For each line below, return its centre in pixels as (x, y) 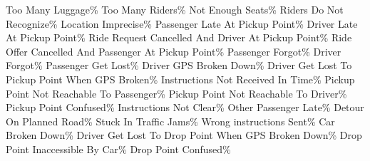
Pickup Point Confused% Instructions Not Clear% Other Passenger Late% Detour (185, 107)
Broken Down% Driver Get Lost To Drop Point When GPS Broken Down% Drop (184, 135)
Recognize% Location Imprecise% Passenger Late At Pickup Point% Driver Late (182, 23)
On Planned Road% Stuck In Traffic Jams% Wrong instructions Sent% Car (170, 121)
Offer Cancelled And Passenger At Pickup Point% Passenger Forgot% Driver (174, 51)
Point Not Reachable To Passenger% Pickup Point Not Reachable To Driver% (176, 93)
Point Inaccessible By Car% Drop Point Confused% (118, 149)
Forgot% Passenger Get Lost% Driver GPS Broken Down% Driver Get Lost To (179, 65)
